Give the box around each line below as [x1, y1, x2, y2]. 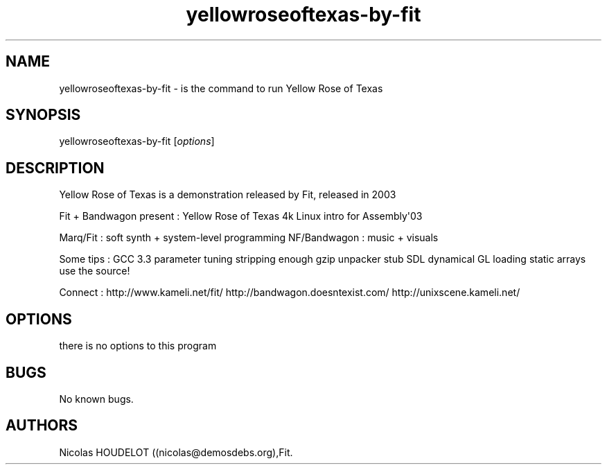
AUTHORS [6, 417, 78, 435]
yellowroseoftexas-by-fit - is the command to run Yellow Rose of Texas [59, 82, 383, 94]
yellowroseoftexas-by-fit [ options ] [59, 135, 215, 148]
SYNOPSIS [6, 106, 81, 124]
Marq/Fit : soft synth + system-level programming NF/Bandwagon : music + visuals [59, 232, 439, 244]
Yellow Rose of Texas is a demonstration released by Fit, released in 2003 [59, 189, 396, 201]
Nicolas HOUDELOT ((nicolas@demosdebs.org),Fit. [59, 446, 293, 458]
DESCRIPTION [6, 159, 105, 177]
